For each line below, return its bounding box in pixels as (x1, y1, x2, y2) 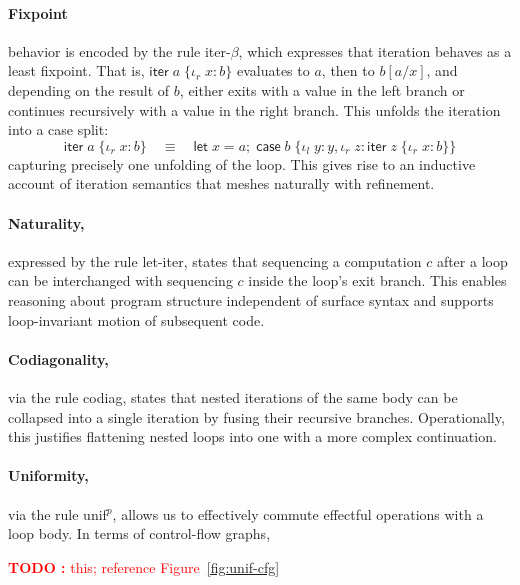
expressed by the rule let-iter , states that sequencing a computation (8, 250, 422, 271)
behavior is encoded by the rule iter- (8, 40, 231, 61)
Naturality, (8, 212, 85, 233)
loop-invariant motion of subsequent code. (8, 309, 265, 330)
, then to (321, 60, 375, 81)
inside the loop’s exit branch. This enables (248, 270, 507, 291)
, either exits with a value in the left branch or (179, 79, 465, 100)
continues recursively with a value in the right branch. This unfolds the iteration (8, 99, 501, 120)
